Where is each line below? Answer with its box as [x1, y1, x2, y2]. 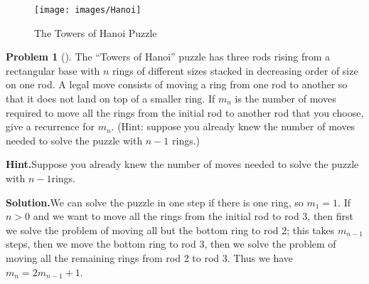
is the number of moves [235, 91, 336, 106]
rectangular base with [6, 63, 100, 78]
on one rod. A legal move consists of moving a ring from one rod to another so [6, 77, 348, 92]
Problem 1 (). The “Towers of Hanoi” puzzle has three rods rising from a [6, 49, 331, 64]
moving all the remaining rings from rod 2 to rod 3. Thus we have [6, 250, 294, 265]
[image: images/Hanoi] [34, 5, 141, 15]
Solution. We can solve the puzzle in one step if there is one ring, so [6, 194, 304, 209]
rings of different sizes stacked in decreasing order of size [112, 63, 358, 78]
